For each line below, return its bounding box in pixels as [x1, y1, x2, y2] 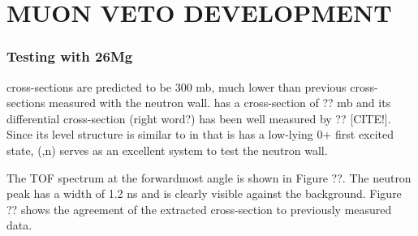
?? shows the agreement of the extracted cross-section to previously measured [6, 200, 392, 217]
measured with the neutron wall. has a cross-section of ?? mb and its [49, 94, 391, 111]
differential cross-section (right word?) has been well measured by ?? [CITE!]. [6, 109, 391, 127]
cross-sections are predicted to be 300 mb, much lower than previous [6, 78, 347, 95]
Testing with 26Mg [6, 46, 133, 67]
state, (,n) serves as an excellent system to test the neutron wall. [6, 141, 328, 158]
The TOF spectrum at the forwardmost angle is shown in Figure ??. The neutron [6, 169, 412, 186]
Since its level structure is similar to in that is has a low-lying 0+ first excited [6, 126, 394, 143]
